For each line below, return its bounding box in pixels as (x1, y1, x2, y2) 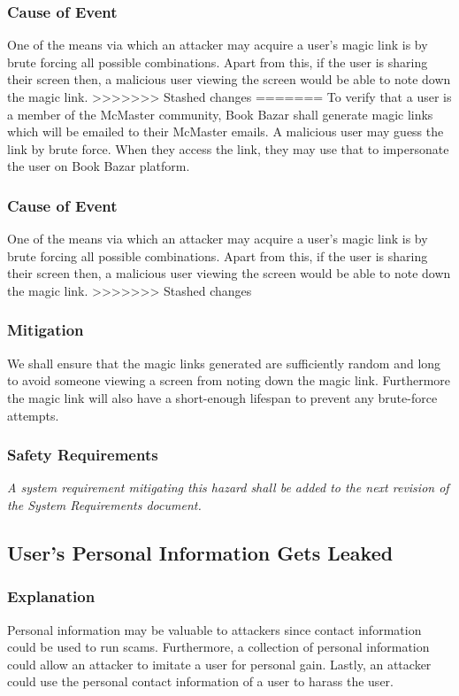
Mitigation (7, 319, 84, 341)
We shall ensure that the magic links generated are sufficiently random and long (7, 353, 441, 372)
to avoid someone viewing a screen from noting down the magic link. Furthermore (7, 371, 451, 390)
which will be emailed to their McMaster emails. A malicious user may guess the (7, 122, 444, 141)
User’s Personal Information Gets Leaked (7, 538, 394, 566)
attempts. (7, 406, 59, 424)
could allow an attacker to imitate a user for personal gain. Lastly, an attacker (7, 654, 432, 673)
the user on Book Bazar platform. (7, 157, 190, 175)
